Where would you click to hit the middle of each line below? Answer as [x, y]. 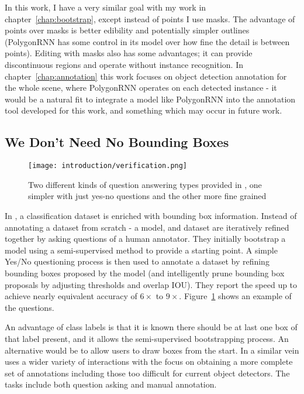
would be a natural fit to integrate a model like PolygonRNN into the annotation [150, 99]
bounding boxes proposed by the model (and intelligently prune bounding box [145, 273]
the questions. [30, 307]
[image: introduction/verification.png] [108, 166]
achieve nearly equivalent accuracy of [71, 296]
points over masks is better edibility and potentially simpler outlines [127, 30]
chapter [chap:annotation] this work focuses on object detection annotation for [146, 76]
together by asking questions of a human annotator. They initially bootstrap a [145, 239]
